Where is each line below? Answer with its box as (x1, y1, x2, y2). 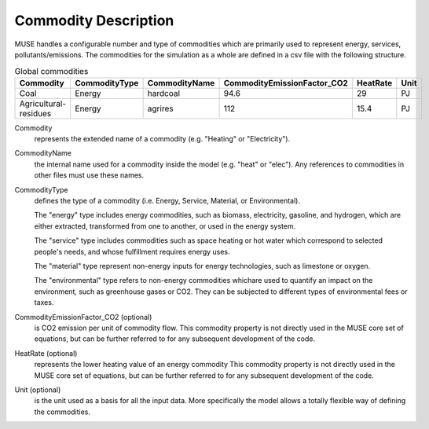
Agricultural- (19, 98, 67, 109)
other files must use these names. (34, 170, 145, 180)
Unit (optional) (14, 385, 61, 394)
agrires (147, 103, 174, 114)
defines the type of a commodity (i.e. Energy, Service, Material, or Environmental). (34, 196, 300, 206)
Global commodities (14, 65, 89, 76)
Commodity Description (14, 12, 174, 29)
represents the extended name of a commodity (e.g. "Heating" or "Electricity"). (34, 134, 291, 144)
